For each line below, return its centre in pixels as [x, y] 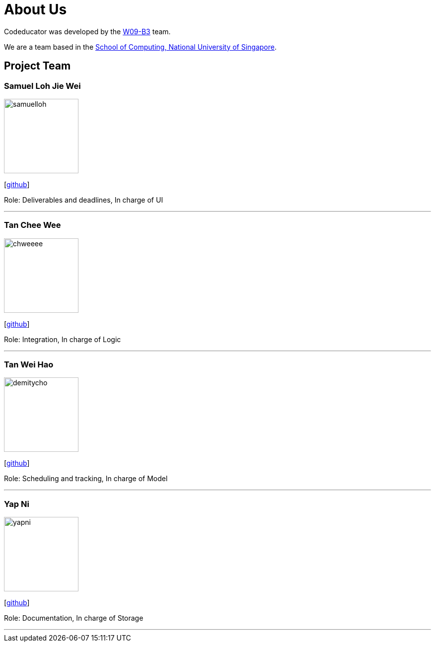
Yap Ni [17, 504]
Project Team [37, 66]
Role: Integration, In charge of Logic [63, 339]
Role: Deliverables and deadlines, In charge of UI [84, 200]
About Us [36, 9]
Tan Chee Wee [33, 225]
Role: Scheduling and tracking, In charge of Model [86, 479]
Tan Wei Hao [29, 365]
